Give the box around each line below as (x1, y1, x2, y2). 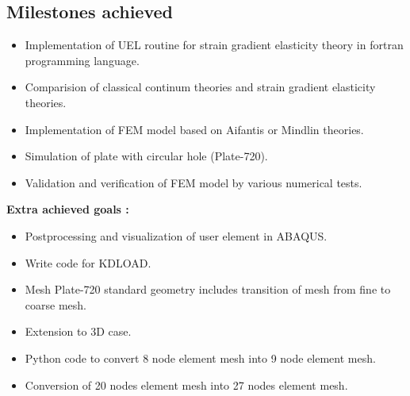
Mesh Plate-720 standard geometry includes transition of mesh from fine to (25, 281, 391, 298)
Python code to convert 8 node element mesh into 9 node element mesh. (25, 349, 376, 366)
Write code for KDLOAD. (25, 254, 151, 271)
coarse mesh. (25, 296, 86, 313)
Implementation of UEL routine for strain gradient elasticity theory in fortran (25, 37, 404, 53)
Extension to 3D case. (25, 323, 132, 340)
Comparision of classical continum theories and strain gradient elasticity (25, 79, 376, 95)
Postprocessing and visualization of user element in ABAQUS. (25, 227, 328, 244)
